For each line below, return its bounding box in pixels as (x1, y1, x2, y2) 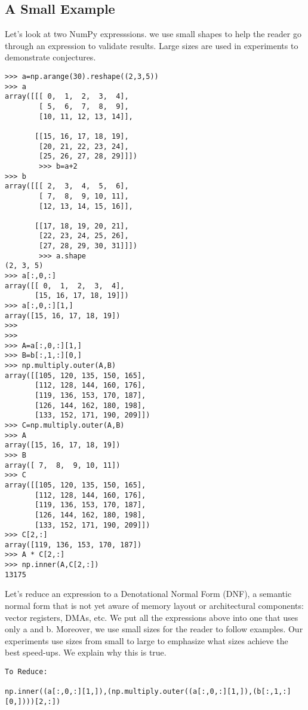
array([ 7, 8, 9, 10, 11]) (5, 461, 121, 470)
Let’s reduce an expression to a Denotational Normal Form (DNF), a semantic (5, 587, 292, 600)
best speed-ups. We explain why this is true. (5, 646, 167, 659)
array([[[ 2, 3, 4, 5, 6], (5, 182, 129, 191)
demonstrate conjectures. (5, 51, 96, 63)
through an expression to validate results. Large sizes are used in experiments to (5, 39, 298, 51)
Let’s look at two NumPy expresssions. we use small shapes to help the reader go (5, 28, 301, 40)
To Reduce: (5, 668, 48, 677)
